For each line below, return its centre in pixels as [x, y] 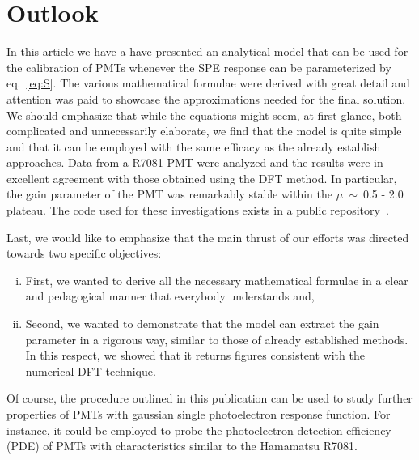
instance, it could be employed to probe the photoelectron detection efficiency [199, 430]
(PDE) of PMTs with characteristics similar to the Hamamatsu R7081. [182, 446]
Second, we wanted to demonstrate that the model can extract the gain [202, 324]
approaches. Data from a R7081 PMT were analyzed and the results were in [195, 162]
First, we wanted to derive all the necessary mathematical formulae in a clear [217, 280]
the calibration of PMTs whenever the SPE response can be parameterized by [199, 67]
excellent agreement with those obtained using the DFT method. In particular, [202, 178]
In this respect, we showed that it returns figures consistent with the [195, 355]
